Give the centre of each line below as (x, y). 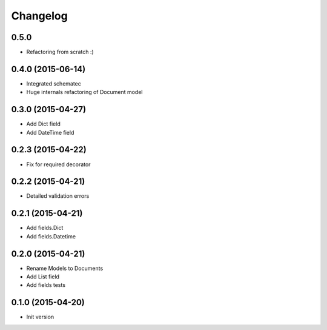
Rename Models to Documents (65, 268)
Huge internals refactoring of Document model (84, 92)
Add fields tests (46, 285)
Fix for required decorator (58, 164)
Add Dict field (43, 124)
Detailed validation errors (58, 196)
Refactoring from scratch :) (60, 52)
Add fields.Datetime (51, 236)
